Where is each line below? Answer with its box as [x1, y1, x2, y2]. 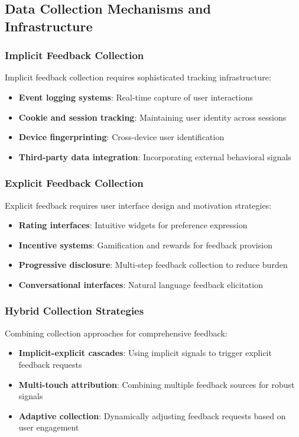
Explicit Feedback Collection [5, 176, 144, 190]
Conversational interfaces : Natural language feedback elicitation [18, 278, 263, 290]
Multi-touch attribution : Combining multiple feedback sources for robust [18, 378, 295, 390]
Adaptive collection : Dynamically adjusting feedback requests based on [18, 409, 286, 422]
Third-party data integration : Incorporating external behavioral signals [18, 150, 291, 163]
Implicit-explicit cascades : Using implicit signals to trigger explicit [18, 347, 272, 359]
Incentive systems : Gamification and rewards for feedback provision [18, 238, 272, 251]
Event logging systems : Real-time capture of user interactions [18, 90, 253, 103]
